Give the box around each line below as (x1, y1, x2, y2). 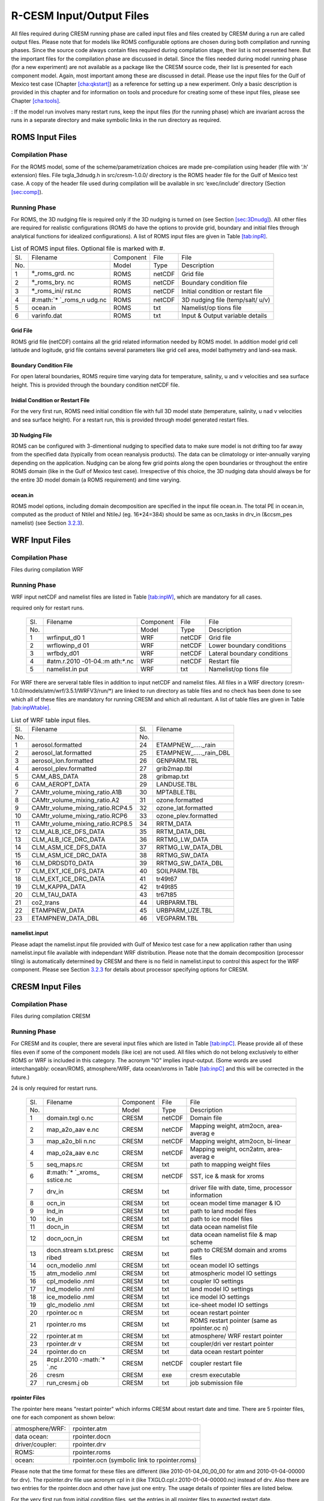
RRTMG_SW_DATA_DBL (156, 859, 223, 867)
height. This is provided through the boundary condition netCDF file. (11, 381, 180, 388)
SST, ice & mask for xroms (190, 1171, 265, 1180)
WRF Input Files (11, 535, 71, 545)
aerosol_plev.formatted (31, 764, 97, 773)
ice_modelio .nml (46, 1293, 95, 1301)
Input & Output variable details (181, 311, 267, 319)
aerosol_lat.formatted (31, 748, 92, 757)
